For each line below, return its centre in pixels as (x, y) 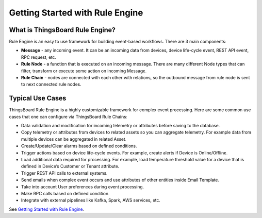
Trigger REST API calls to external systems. (64, 173)
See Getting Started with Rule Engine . (47, 209)
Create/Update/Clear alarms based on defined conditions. (79, 146)
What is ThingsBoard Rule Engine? (62, 30)
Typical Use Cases (38, 98)
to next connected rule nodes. (51, 84)
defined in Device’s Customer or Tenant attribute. (70, 166)
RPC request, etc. (39, 57)
